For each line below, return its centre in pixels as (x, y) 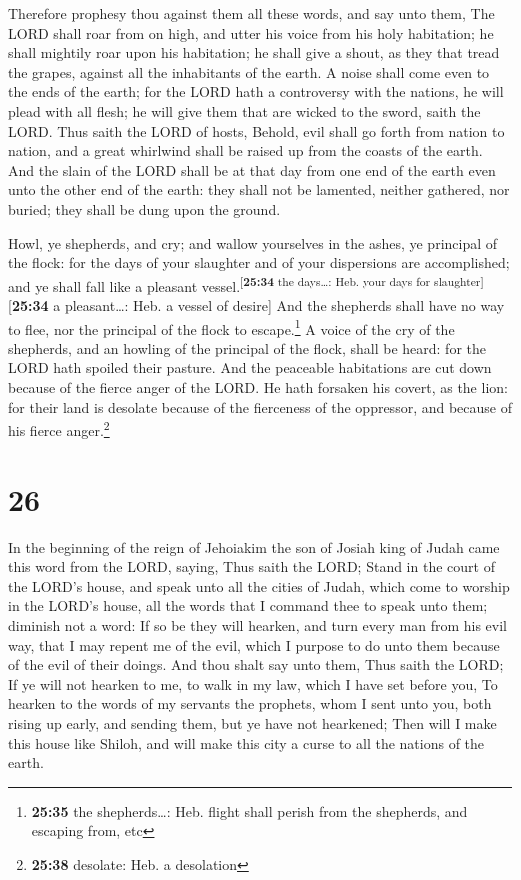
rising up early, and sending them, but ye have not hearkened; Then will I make (252, 722)
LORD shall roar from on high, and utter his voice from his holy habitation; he (251, 32)
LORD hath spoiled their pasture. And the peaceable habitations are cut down (250, 367)
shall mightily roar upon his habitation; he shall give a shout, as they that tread (254, 52)
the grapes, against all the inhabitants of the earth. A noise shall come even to (249, 71)
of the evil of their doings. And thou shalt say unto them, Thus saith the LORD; (256, 664)
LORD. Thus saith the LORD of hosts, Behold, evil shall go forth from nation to (256, 130)
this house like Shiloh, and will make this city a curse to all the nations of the (246, 742)
